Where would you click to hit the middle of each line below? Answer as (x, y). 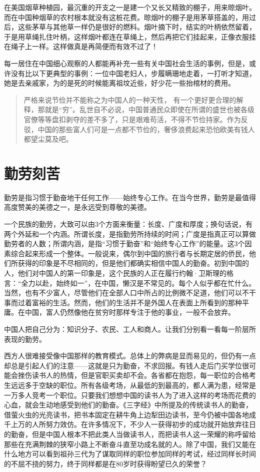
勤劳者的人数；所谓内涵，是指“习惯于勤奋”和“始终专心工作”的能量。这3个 (124, 244)
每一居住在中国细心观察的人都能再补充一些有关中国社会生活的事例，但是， (126, 63)
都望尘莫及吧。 (48, 139)
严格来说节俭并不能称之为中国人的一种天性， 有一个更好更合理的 (130, 99)
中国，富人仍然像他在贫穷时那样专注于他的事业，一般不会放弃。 (130, 312)
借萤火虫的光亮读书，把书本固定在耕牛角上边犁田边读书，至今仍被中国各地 (126, 414)
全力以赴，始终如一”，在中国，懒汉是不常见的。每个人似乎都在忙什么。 (138, 283)
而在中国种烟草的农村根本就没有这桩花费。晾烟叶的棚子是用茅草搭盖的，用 (126, 17)
